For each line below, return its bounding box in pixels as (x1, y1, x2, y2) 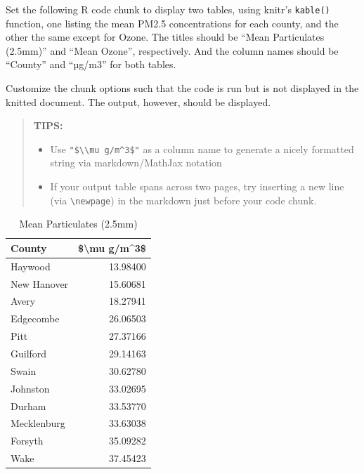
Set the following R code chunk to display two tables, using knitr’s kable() (6, 2, 330, 16)
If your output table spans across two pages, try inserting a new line (50, 179, 344, 194)
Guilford (11, 345, 47, 360)
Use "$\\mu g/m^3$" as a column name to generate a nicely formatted (50, 141, 354, 156)
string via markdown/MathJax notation (50, 155, 222, 170)
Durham (11, 398, 46, 413)
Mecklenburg (11, 416, 65, 430)
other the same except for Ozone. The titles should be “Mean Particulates (6, 29, 325, 44)
